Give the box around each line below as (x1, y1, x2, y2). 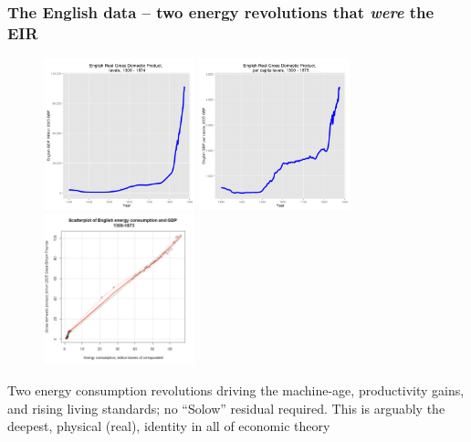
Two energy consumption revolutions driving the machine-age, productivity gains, (7, 381, 465, 400)
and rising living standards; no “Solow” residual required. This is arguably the (7, 398, 445, 417)
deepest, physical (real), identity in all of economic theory (7, 416, 330, 436)
